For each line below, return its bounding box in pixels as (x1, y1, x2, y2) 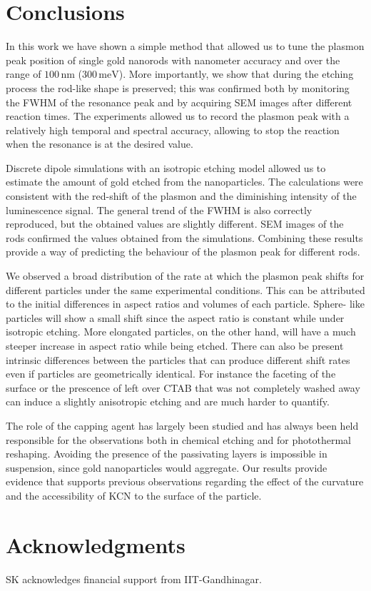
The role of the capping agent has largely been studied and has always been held (6, 418, 359, 433)
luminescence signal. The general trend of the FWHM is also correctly (6, 202, 312, 217)
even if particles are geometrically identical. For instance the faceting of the (6, 366, 336, 381)
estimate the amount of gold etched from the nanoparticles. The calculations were (6, 174, 363, 189)
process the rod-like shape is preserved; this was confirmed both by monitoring (6, 80, 350, 95)
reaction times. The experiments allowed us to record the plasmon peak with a (6, 108, 350, 123)
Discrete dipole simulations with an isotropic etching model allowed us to (6, 160, 326, 175)
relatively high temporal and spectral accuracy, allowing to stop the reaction (6, 122, 340, 137)
